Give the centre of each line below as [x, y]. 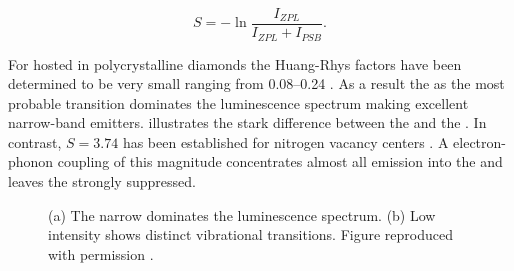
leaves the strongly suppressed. [102, 181]
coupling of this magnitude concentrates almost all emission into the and [280, 161]
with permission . [101, 253]
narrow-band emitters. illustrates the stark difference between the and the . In [247, 122]
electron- [479, 141]
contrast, [35, 141]
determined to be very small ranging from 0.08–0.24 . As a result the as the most [256, 83]
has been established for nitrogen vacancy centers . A [285, 141]
